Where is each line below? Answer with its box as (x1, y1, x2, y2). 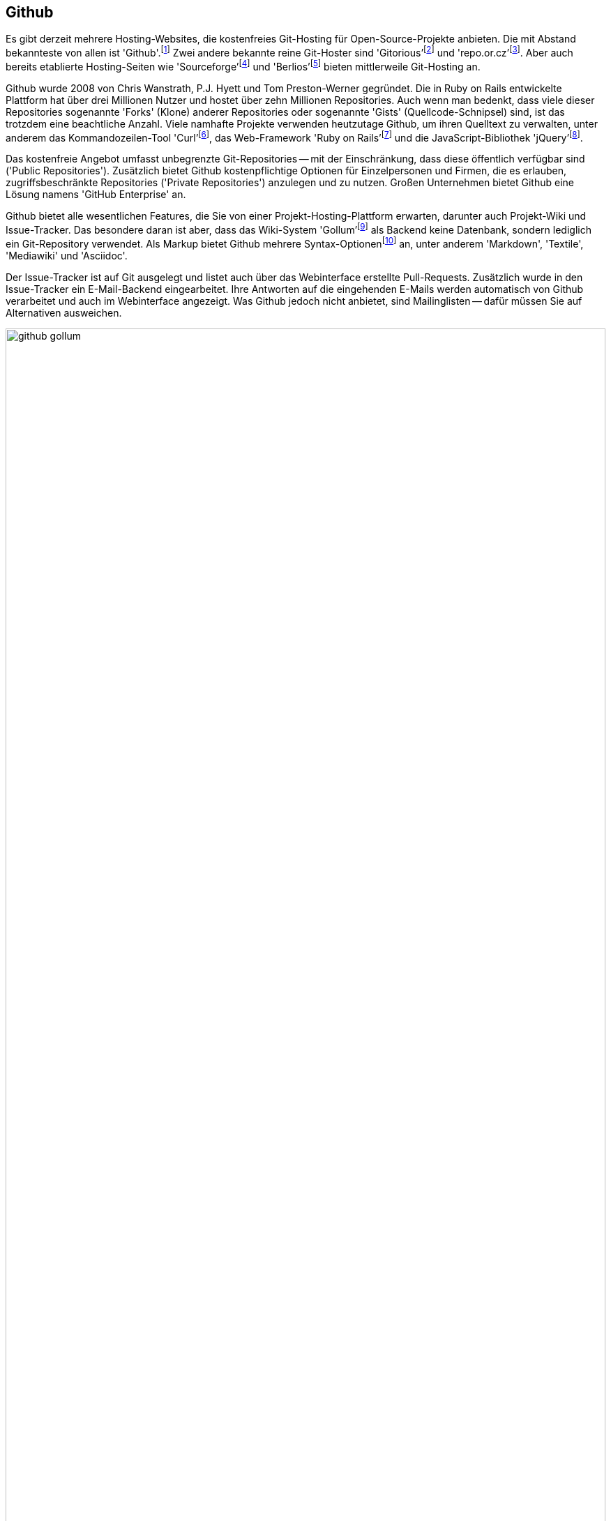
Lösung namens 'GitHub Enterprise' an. (6, 188, 186, 201)
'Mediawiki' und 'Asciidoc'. (6, 249, 128, 262)
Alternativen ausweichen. (6, 306, 122, 319)
